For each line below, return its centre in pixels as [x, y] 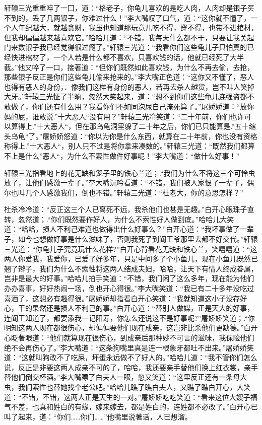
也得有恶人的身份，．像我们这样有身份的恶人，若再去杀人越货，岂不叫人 [122, 86]
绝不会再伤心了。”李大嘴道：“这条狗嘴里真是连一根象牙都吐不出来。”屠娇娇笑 [129, 347]
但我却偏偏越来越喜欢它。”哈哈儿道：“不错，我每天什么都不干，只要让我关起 [129, 37]
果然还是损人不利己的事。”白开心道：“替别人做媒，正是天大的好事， [143, 308]
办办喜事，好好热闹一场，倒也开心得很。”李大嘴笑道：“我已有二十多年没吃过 [129, 288]
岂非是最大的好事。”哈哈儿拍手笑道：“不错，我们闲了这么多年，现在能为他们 [129, 278]
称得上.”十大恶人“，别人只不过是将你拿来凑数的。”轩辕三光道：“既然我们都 [126, 146]
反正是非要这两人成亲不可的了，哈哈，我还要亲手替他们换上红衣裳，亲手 [138, 367]
